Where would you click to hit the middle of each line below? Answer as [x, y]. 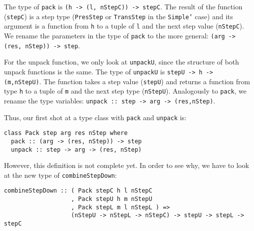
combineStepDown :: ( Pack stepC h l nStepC [78, 191]
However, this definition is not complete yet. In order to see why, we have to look [127, 165]
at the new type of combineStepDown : [60, 175]
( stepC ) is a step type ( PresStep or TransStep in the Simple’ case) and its [119, 16]
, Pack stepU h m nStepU [112, 199]
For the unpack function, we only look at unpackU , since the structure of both [122, 62]
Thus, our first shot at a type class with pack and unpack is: [95, 117]
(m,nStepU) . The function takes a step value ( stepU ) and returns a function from [127, 81]
